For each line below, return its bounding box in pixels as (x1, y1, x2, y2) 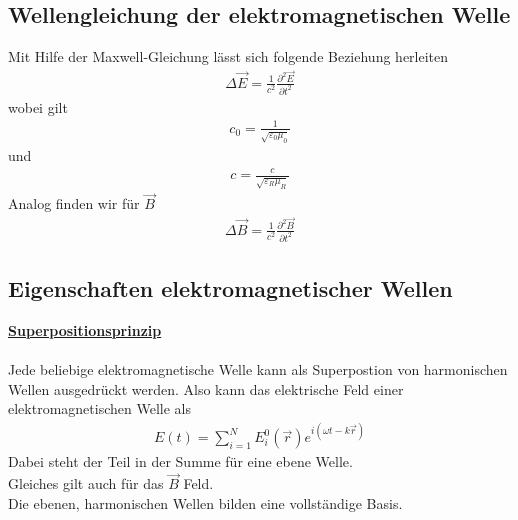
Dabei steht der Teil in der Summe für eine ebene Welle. (8, 451, 353, 472)
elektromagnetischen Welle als (8, 398, 191, 419)
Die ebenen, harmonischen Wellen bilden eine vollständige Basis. (8, 492, 403, 513)
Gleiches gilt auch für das (8, 473, 164, 494)
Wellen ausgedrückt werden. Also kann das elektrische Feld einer (8, 378, 404, 399)
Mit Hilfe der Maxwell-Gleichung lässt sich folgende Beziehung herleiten (8, 46, 449, 67)
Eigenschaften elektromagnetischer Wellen (8, 273, 453, 304)
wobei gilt (8, 96, 68, 117)
